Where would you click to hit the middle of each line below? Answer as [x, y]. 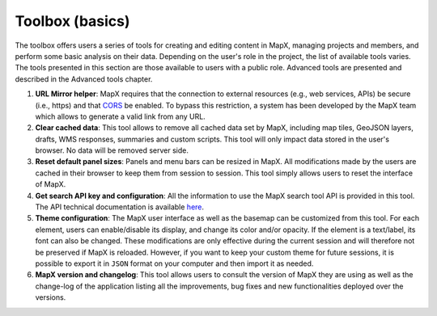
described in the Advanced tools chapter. [84, 79]
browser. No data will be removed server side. [112, 150]
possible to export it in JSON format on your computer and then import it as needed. [174, 263]
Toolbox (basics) [72, 21]
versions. [51, 297]
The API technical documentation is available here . [120, 207]
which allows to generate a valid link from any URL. [120, 116]
